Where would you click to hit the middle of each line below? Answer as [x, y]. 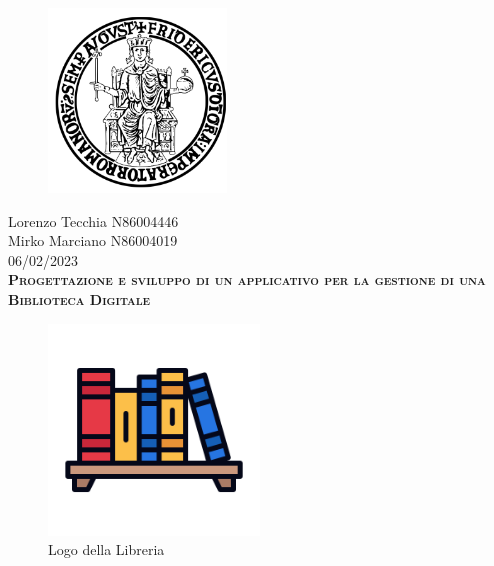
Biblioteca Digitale [79, 298]
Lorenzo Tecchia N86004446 [93, 220]
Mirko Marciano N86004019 [93, 240]
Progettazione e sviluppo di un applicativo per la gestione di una [247, 279]
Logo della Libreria [106, 549]
